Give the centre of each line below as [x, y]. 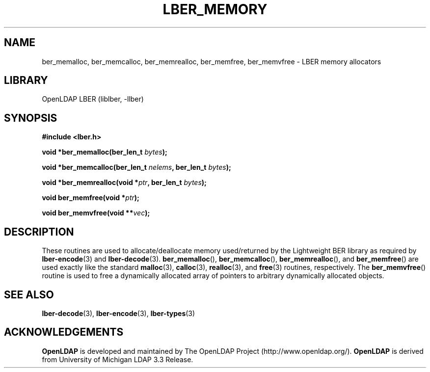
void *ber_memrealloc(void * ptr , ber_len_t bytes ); [124, 183]
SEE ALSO [29, 294]
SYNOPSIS [31, 118]
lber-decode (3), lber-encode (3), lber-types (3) [119, 313]
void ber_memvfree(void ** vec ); [96, 213]
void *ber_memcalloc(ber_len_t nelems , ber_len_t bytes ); [136, 167]
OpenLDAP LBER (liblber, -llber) [93, 99]
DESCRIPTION [39, 232]
